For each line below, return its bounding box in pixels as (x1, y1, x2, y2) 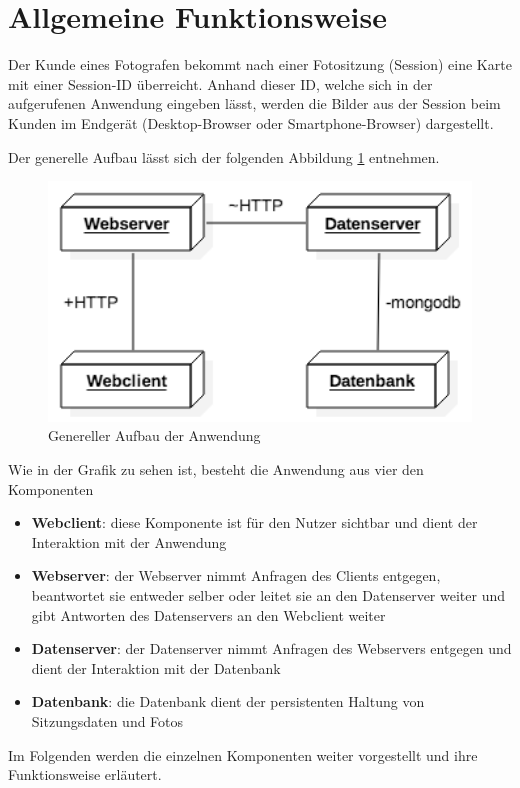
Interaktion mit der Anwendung (31, 531, 227, 552)
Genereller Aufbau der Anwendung (48, 425, 261, 446)
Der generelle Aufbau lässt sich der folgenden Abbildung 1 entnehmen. (8, 146, 440, 167)
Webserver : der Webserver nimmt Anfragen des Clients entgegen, (31, 565, 441, 586)
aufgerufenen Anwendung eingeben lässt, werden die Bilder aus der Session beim (8, 93, 501, 114)
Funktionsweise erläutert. (8, 764, 162, 785)
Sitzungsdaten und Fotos (31, 711, 184, 731)
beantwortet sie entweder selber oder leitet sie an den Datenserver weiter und (31, 585, 506, 606)
